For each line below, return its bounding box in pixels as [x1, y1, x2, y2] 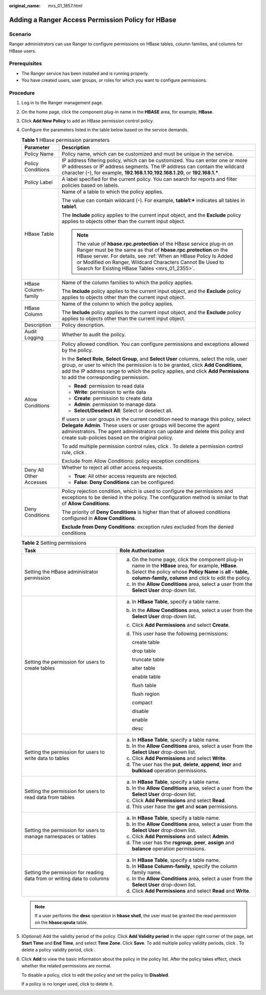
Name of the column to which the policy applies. [62, 300, 174, 307]
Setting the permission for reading [24, 869, 104, 876]
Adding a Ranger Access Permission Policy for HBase [9, 15, 177, 24]
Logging [24, 334, 44, 341]
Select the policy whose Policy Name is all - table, [132, 568, 249, 575]
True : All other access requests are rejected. [74, 473, 178, 480]
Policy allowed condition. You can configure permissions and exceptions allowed [62, 341, 249, 348]
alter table [132, 665, 156, 672]
